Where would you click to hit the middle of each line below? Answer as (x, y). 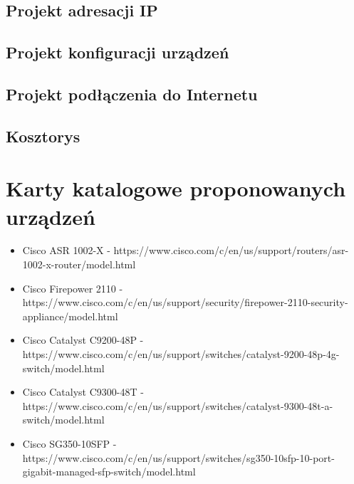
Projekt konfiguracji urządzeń (118, 52)
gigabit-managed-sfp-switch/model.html (109, 472)
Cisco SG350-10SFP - (69, 443)
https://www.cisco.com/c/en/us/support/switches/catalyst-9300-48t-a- (178, 405)
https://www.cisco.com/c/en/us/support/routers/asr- (231, 250)
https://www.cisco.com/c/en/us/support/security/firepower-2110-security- (185, 302)
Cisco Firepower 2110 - (73, 288)
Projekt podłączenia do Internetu (132, 94)
